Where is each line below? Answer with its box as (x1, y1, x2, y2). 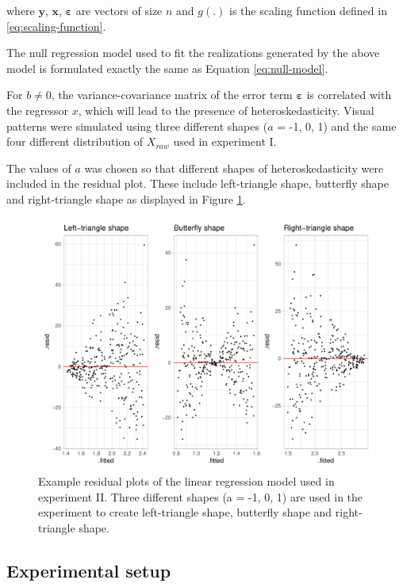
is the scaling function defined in (229, 2, 387, 18)
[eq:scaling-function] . (6, 17, 106, 34)
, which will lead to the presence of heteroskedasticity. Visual (78, 101, 374, 118)
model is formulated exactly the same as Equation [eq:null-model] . (6, 59, 328, 76)
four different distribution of (6, 133, 144, 150)
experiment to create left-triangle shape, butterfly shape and (38, 504, 332, 520)
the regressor (6, 101, 69, 118)
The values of (6, 159, 71, 176)
